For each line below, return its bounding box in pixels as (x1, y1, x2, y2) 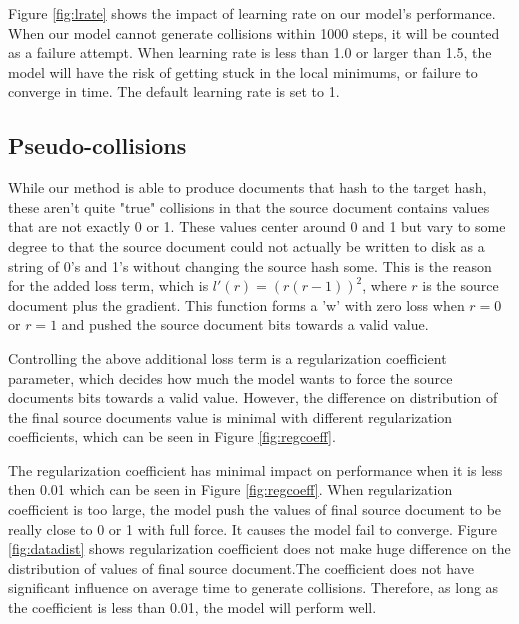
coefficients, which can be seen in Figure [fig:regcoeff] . (8, 426, 336, 447)
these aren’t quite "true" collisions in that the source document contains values (8, 196, 490, 217)
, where (362, 275, 407, 296)
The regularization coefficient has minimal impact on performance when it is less (8, 459, 503, 480)
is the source (422, 275, 499, 296)
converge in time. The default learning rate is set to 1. (8, 81, 340, 102)
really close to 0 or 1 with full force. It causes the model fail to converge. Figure (8, 518, 498, 539)
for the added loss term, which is (8, 275, 209, 296)
